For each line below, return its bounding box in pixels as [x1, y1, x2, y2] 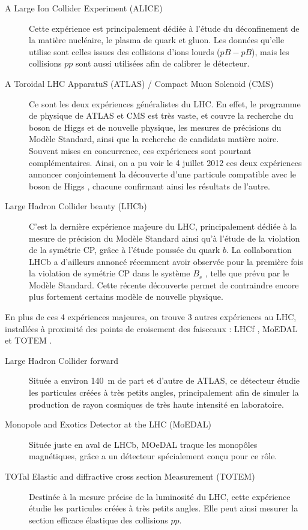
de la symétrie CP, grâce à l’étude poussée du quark [29, 243, 220, 256]
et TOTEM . [5, 334, 52, 347]
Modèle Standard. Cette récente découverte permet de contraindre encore [29, 278, 299, 291]
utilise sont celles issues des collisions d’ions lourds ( [29, 45, 220, 58]
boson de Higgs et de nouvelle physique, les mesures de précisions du [29, 121, 282, 133]
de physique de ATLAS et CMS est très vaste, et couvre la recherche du [29, 109, 294, 122]
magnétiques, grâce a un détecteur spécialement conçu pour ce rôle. [29, 450, 277, 462]
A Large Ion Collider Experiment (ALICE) [5, 2, 163, 14]
